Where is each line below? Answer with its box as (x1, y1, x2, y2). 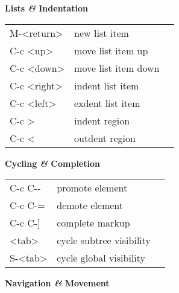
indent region (74, 113, 130, 127)
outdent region (74, 130, 136, 145)
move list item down (74, 60, 160, 75)
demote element (57, 198, 123, 213)
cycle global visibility (57, 251, 146, 265)
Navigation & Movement (5, 277, 110, 289)
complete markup (57, 216, 130, 230)
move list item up (74, 43, 148, 57)
